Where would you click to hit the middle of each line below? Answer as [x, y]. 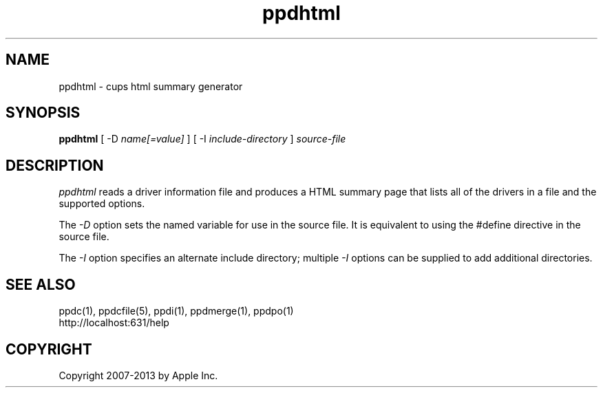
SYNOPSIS [43, 113]
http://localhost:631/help [114, 323]
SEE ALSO [41, 284]
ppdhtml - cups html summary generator [151, 86]
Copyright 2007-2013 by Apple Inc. [138, 375]
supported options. [102, 204]
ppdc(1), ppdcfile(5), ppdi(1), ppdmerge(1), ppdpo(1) [176, 311]
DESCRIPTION [55, 165]
